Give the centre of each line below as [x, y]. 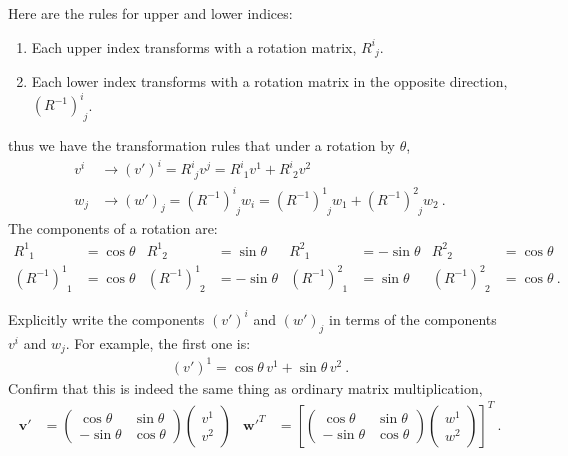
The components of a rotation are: [113, 228]
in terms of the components [413, 318]
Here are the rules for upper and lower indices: [150, 13]
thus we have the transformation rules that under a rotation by [202, 145]
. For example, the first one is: [158, 342]
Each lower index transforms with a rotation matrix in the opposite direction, [269, 81]
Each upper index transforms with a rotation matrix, [194, 46]
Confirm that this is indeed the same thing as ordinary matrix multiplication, [245, 387]
